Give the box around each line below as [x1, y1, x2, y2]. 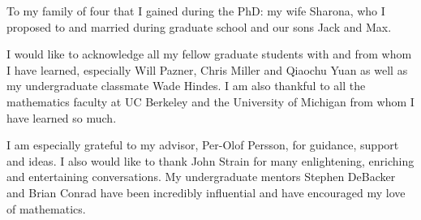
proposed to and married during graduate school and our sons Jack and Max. [6, 18, 392, 35]
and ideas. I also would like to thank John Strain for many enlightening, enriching [6, 152, 415, 169]
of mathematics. [6, 200, 86, 217]
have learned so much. [6, 109, 117, 126]
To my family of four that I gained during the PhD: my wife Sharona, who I [6, 2, 385, 19]
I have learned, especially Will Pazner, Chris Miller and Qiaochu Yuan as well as [6, 61, 408, 78]
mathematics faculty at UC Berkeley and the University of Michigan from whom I [6, 93, 415, 110]
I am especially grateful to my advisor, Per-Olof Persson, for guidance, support [6, 136, 399, 153]
